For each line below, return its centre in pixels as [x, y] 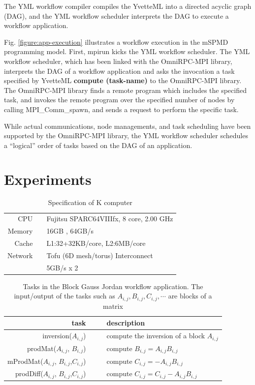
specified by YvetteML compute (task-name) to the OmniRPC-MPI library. [123, 80]
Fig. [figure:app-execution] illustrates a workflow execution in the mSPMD [116, 42]
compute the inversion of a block [156, 336]
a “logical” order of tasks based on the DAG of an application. [98, 145]
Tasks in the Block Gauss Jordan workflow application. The [113, 286]
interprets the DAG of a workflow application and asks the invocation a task [119, 71]
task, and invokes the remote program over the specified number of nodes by [119, 100]
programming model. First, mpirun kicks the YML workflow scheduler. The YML [127, 51]
